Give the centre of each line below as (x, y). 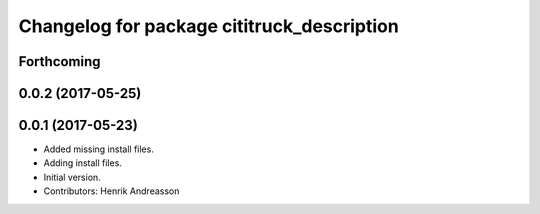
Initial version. (72, 177)
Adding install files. (82, 163)
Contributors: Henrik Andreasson (111, 191)
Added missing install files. (98, 149)
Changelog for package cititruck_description (208, 26)
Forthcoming (59, 61)
